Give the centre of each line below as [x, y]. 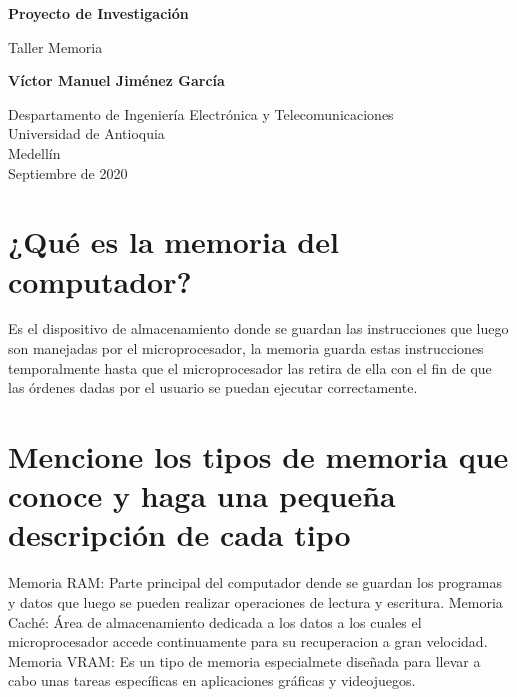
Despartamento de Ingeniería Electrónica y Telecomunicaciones [201, 113]
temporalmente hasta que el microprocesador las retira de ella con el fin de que [250, 367]
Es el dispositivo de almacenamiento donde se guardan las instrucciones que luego [258, 328]
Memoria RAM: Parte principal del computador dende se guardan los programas [255, 582]
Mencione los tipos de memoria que [258, 456]
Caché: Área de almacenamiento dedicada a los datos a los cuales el [215, 621]
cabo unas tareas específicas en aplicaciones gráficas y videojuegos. [212, 680]
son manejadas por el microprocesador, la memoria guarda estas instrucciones [246, 348]
